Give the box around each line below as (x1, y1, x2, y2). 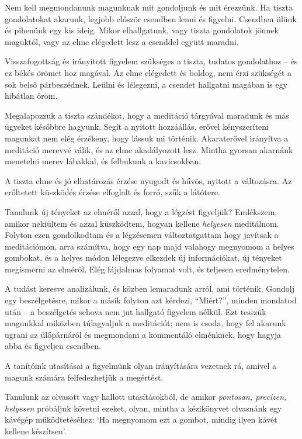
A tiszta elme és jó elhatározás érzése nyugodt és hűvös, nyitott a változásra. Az (5, 174, 292, 186)
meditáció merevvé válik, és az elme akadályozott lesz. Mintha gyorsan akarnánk (5, 143, 293, 155)
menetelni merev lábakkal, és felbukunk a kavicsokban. (5, 155, 202, 167)
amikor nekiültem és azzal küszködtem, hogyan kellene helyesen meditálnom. (5, 217, 279, 229)
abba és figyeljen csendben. (5, 340, 102, 352)
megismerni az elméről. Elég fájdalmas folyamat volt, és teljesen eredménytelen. (5, 262, 290, 275)
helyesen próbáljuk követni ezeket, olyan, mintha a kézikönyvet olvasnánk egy (5, 402, 282, 414)
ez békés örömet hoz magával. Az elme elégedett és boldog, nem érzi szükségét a (5, 66, 292, 78)
